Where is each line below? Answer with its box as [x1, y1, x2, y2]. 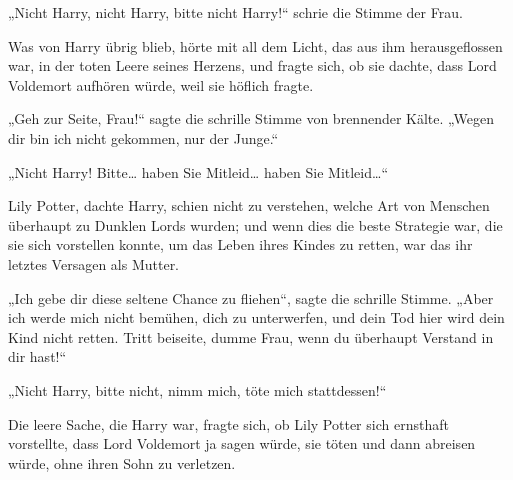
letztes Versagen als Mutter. [8, 253, 180, 274]
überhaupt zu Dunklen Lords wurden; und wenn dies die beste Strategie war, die [8, 214, 503, 235]
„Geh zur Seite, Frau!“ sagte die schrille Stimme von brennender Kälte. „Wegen [8, 108, 494, 129]
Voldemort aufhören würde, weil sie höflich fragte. [8, 74, 314, 95]
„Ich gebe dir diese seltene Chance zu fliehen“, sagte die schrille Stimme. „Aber [8, 287, 494, 308]
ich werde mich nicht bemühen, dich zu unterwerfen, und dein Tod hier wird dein [8, 307, 505, 328]
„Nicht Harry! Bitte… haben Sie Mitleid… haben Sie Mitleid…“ [8, 161, 389, 182]
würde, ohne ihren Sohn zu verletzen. [8, 452, 236, 473]
